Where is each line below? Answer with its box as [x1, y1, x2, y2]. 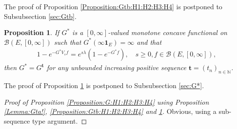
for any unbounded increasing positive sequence [46, 62, 186, 73]
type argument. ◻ [32, 115, 87, 126]
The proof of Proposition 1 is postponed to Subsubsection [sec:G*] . [4, 80, 204, 91]
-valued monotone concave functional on [108, 27, 227, 37]
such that [54, 37, 81, 47]
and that [137, 37, 162, 47]
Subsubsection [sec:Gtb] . [4, 11, 77, 21]
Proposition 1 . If [4, 27, 59, 37]
